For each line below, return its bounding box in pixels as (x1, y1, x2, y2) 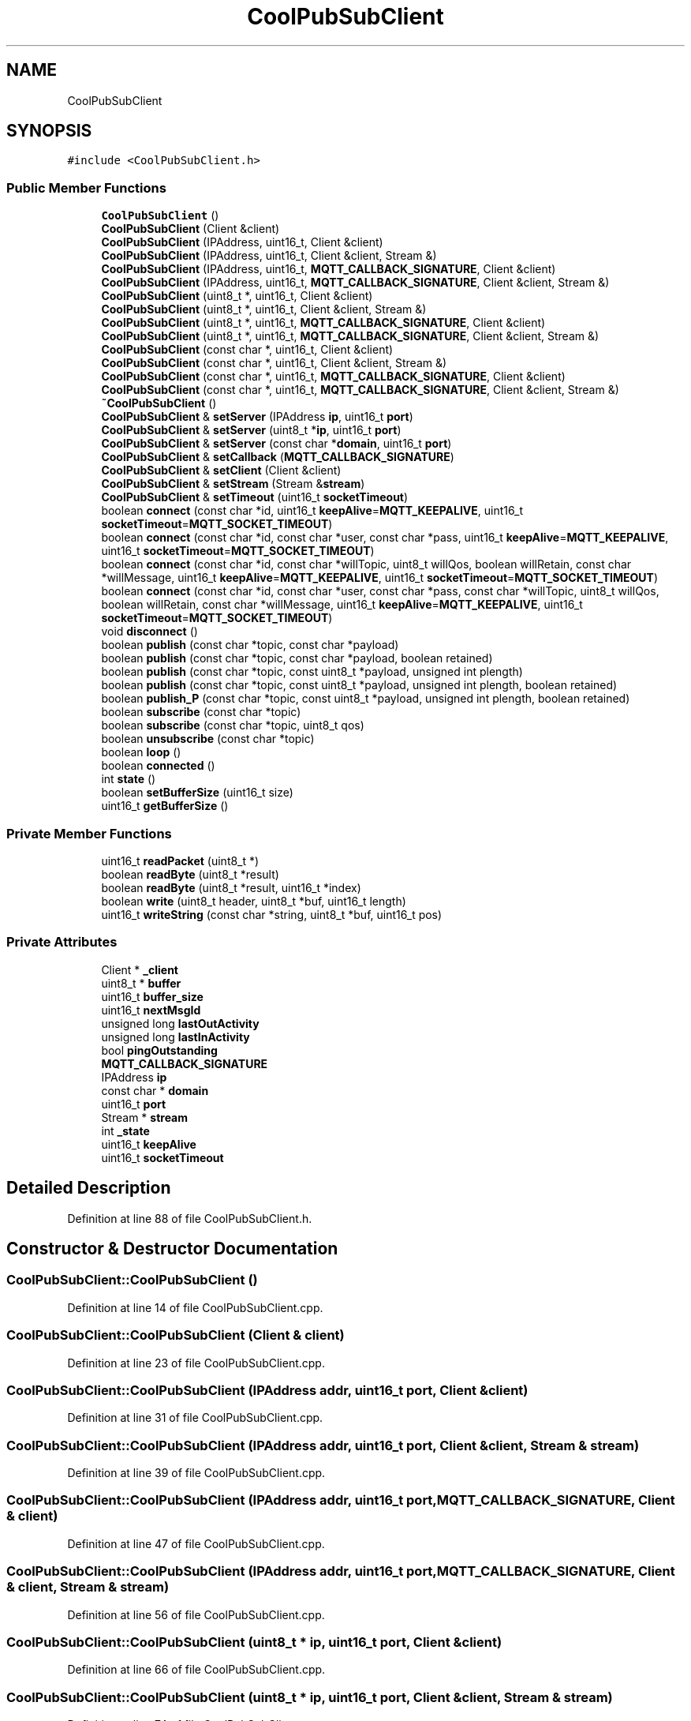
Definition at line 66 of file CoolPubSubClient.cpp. (67, 1663, 326, 1677)
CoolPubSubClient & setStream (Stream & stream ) (101, 477, 365, 491)
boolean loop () (101, 745, 181, 759)
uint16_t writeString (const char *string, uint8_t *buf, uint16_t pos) (101, 907, 443, 921)
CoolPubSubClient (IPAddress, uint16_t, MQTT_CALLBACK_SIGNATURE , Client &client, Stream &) (101, 276, 610, 290)
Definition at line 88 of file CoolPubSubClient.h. (67, 1211, 312, 1225)
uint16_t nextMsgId (101, 1003, 201, 1017)
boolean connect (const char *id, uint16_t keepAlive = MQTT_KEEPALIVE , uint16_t (101, 504, 523, 518)
